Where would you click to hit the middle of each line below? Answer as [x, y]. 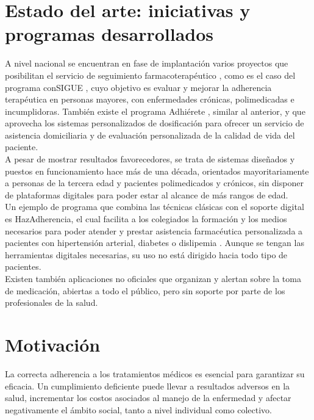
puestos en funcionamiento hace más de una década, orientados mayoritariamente [157, 171]
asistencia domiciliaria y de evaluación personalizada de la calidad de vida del [150, 135]
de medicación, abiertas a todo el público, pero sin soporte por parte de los [145, 290]
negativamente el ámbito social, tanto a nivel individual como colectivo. [138, 409]
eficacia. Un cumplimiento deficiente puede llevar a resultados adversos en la [148, 386]
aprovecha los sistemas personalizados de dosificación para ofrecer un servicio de [155, 123]
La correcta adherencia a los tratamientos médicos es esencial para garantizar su [155, 373]
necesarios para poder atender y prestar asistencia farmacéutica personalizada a [154, 230]
